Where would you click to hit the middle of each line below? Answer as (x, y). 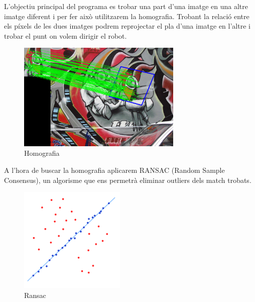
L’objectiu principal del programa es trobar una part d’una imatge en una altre (126, 6)
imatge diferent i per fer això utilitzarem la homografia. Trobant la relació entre (127, 16)
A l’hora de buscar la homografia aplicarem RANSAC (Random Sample (114, 170)
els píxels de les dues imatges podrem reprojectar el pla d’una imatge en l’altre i (127, 26)
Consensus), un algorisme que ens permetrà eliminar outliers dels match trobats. (128, 180)
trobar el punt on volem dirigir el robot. (66, 35)
